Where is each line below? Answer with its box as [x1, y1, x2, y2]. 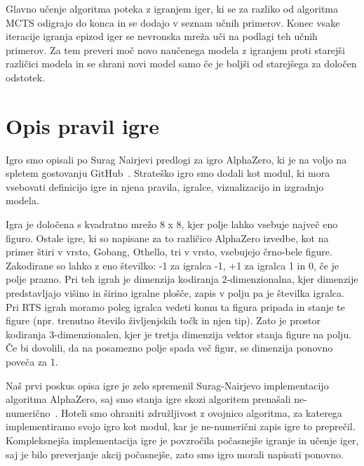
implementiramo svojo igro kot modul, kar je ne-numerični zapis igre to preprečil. [6, 419, 356, 434]
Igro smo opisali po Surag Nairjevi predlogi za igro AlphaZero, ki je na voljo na [6, 152, 347, 166]
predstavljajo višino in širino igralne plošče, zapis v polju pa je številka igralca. [6, 286, 344, 300]
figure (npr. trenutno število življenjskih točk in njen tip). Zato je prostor [6, 313, 321, 328]
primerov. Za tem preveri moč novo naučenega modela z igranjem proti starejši [6, 42, 345, 57]
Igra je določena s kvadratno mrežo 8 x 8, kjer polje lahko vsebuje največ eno [6, 217, 338, 232]
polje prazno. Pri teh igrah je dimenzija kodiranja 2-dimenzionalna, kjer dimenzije [6, 272, 358, 286]
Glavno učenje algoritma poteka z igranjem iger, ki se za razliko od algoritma [6, 1, 339, 15]
